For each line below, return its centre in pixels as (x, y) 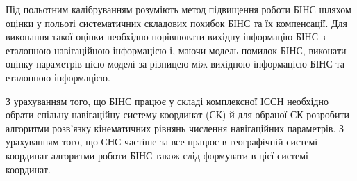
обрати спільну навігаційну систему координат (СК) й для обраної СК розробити (178, 115)
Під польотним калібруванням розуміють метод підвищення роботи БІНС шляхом (178, 9)
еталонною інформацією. (58, 77)
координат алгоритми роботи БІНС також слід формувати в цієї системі (157, 155)
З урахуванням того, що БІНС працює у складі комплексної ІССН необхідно (167, 101)
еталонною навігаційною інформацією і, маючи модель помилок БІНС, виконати (176, 50)
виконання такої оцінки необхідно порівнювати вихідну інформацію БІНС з (166, 37)
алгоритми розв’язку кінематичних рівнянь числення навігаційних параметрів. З (175, 128)
